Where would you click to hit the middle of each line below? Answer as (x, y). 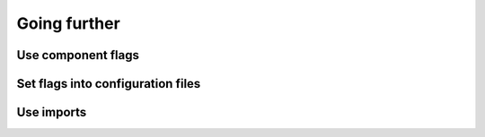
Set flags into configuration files (109, 84)
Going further (68, 23)
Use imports (52, 112)
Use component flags (78, 55)
